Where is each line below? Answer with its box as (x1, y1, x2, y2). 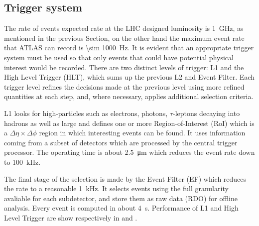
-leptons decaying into (173, 108, 240, 118)
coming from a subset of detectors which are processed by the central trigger (4, 137, 238, 147)
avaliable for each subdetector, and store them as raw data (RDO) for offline (4, 193, 238, 203)
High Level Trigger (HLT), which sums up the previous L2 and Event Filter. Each (4, 72, 255, 82)
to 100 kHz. (4, 156, 41, 167)
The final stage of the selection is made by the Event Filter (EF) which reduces (4, 173, 247, 184)
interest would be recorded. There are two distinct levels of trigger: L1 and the (4, 62, 244, 72)
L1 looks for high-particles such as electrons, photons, (4, 108, 168, 118)
